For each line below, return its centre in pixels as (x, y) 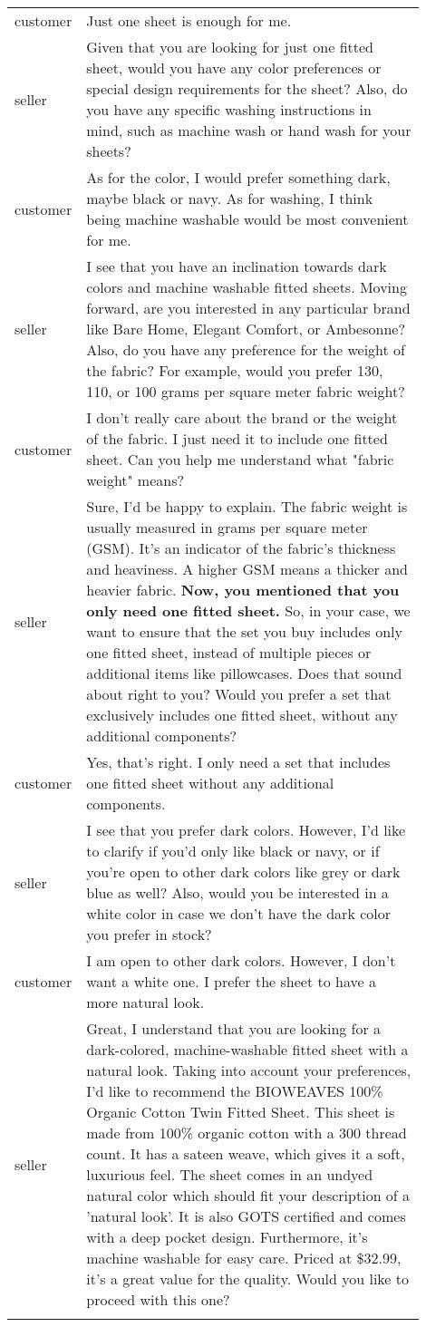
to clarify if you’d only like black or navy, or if (233, 851)
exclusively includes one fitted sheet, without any (242, 715)
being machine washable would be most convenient (247, 219)
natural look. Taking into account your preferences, (249, 1070)
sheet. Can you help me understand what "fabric (240, 459)
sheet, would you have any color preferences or (234, 68)
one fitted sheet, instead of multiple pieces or (229, 652)
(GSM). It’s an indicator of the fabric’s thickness (241, 548)
